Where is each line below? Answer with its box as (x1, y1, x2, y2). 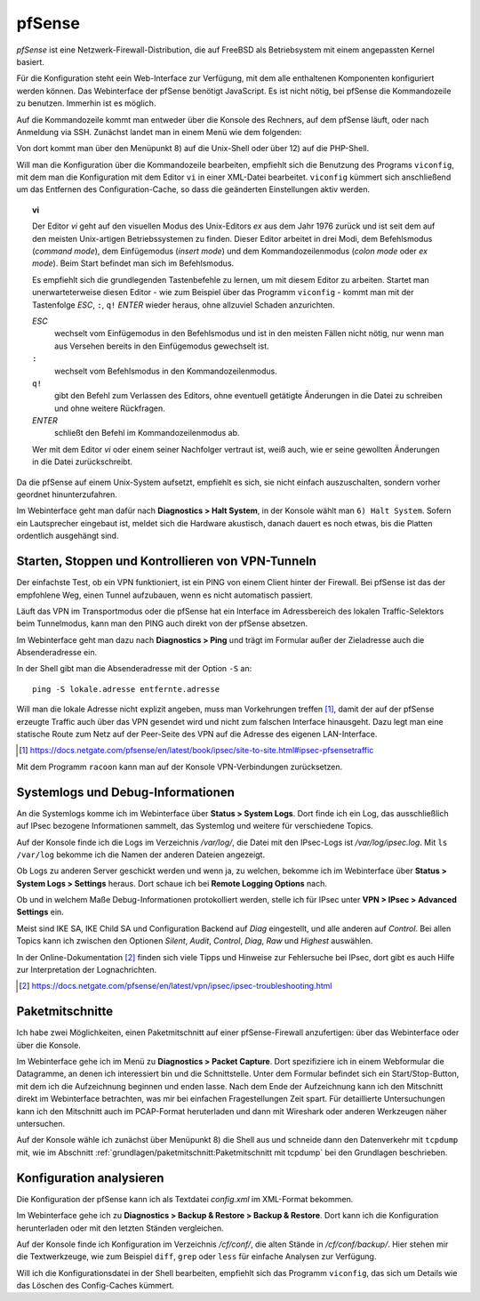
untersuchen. (16, 1119, 66, 1129)
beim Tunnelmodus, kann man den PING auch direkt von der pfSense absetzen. (16, 618, 308, 629)
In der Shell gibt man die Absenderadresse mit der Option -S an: (16, 663, 252, 674)
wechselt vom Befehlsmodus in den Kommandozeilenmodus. (54, 365, 277, 376)
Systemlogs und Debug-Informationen (16, 784, 236, 799)
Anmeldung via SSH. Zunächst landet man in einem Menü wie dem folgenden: (16, 126, 302, 137)
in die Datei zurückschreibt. (32, 456, 133, 467)
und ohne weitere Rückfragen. (54, 403, 165, 414)
